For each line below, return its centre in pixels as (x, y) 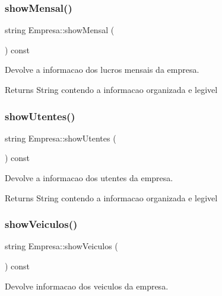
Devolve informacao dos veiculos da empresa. (87, 286)
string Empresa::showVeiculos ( (61, 246)
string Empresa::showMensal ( (60, 30)
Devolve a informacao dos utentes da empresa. (89, 178)
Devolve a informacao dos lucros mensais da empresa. (102, 70)
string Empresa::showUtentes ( (61, 138)
